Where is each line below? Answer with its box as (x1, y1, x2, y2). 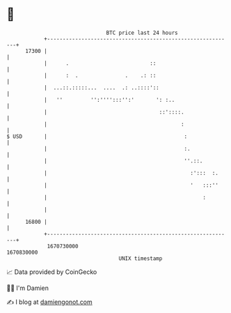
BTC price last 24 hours (106, 29, 178, 36)
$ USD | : (6, 132, 188, 140)
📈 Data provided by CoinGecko (6, 268, 97, 276)
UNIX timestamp (118, 254, 163, 262)
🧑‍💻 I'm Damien (6, 284, 49, 292)
